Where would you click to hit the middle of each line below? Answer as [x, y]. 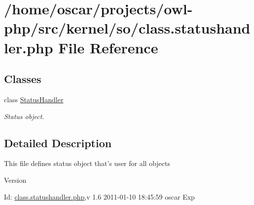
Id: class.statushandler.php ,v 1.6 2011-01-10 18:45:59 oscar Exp [99, 196]
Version [15, 180]
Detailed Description [58, 143]
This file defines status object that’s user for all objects [87, 163]
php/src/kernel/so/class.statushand [127, 28]
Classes [23, 79]
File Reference [108, 47]
